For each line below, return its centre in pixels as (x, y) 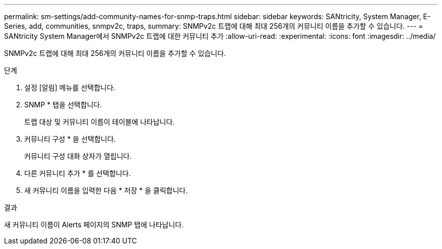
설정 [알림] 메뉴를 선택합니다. (70, 87)
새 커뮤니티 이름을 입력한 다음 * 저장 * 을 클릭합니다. (106, 190)
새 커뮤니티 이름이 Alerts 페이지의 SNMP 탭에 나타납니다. (94, 225)
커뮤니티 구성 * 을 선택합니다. (70, 139)
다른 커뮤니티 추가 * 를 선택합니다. (78, 173)
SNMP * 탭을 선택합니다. (63, 105)
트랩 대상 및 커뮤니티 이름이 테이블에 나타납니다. (100, 122)
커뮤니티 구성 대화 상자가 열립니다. (78, 156)
